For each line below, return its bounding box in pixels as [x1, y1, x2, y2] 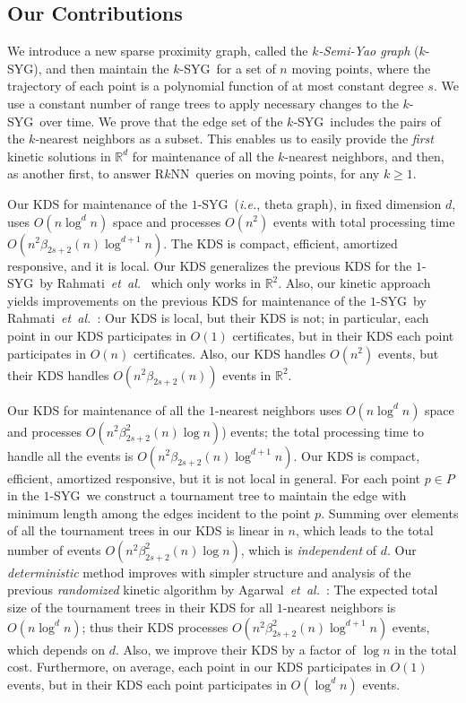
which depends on [7, 639, 105, 658]
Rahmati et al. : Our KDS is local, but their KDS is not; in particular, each [7, 308, 429, 327]
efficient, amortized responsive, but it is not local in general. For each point [7, 468, 421, 487]
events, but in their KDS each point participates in [7, 674, 287, 693]
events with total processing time [272, 212, 455, 230]
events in [222, 365, 272, 384]
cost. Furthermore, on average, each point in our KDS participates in [7, 657, 386, 676]
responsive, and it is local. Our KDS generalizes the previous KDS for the [7, 256, 412, 274]
